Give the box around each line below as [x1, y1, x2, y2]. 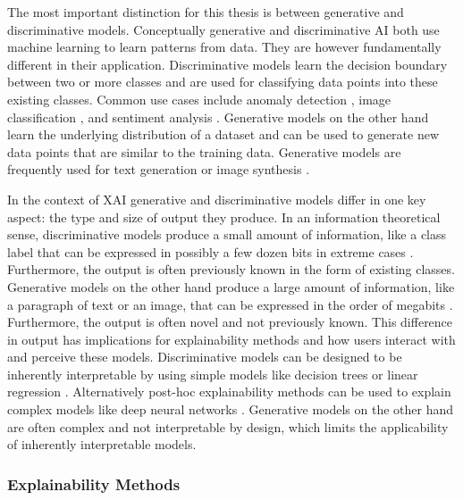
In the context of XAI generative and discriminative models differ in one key [7, 189, 426, 208]
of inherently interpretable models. [7, 435, 197, 454]
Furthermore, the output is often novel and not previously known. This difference [7, 312, 453, 331]
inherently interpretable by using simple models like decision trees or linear [7, 364, 418, 383]
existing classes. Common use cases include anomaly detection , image [7, 89, 391, 108]
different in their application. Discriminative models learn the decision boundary [7, 54, 448, 73]
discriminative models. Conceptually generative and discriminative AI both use [7, 20, 440, 38]
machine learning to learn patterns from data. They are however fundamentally [7, 37, 442, 56]
